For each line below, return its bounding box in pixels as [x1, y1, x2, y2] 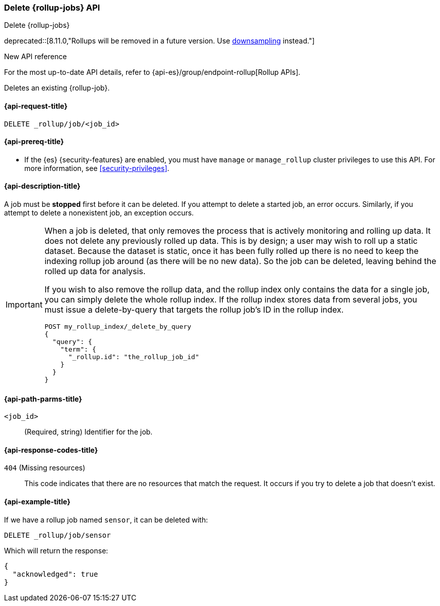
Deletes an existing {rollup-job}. [4, 83, 110, 93]
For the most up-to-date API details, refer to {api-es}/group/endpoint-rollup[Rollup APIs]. [4, 68, 301, 77]
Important [6, 299, 43, 310]
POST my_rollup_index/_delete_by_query [44, 323, 191, 331]
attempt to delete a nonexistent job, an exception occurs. [4, 208, 194, 218]
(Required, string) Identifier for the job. [24, 427, 153, 437]
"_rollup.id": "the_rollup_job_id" [68, 353, 199, 361]
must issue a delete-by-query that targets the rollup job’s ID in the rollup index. [44, 305, 344, 315]
